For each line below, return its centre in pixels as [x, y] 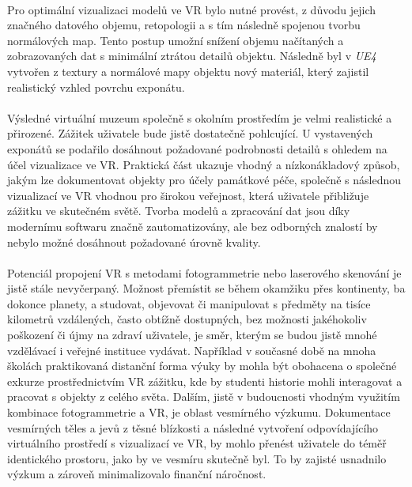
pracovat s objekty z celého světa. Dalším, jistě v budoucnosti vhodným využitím [204, 396]
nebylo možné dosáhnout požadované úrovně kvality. [134, 242]
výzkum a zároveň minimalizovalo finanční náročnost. [137, 474]
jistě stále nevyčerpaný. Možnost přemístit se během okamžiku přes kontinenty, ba [206, 288]
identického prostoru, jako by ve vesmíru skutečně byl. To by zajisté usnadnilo [197, 458]
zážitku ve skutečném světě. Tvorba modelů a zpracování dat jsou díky [179, 211]
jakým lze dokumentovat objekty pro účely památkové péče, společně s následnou [204, 180]
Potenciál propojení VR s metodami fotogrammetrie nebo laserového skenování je [204, 272]
